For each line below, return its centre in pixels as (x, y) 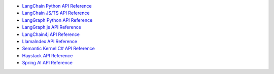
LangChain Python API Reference (57, 6)
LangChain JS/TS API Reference (56, 13)
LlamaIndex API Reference (50, 41)
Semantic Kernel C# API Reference (58, 49)
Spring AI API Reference (47, 63)
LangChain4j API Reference (51, 34)
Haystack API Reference (47, 55)
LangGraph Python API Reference (57, 20)
